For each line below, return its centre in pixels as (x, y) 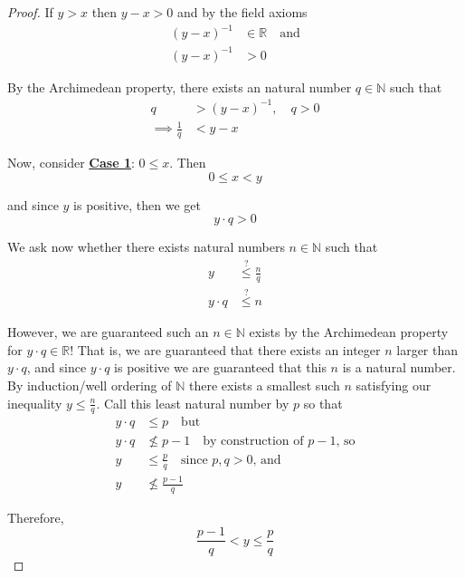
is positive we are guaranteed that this (220, 367)
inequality (35, 403)
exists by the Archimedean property (349, 332)
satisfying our (394, 385)
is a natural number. (399, 367)
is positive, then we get (137, 204)
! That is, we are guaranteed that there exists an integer (225, 349)
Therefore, (36, 517)
